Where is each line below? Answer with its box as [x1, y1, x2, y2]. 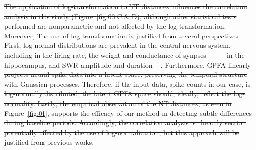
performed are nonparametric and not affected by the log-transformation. [4, 21, 226, 31]
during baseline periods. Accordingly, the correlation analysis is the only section [4, 117, 246, 128]
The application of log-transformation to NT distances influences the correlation [4, 1, 247, 11]
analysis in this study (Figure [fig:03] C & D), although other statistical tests [4, 11, 237, 21]
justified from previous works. [4, 137, 94, 147]
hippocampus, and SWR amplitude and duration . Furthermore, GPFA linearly [4, 59, 251, 70]
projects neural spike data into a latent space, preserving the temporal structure [4, 69, 247, 79]
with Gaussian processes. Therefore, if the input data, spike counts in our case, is [4, 78, 251, 89]
